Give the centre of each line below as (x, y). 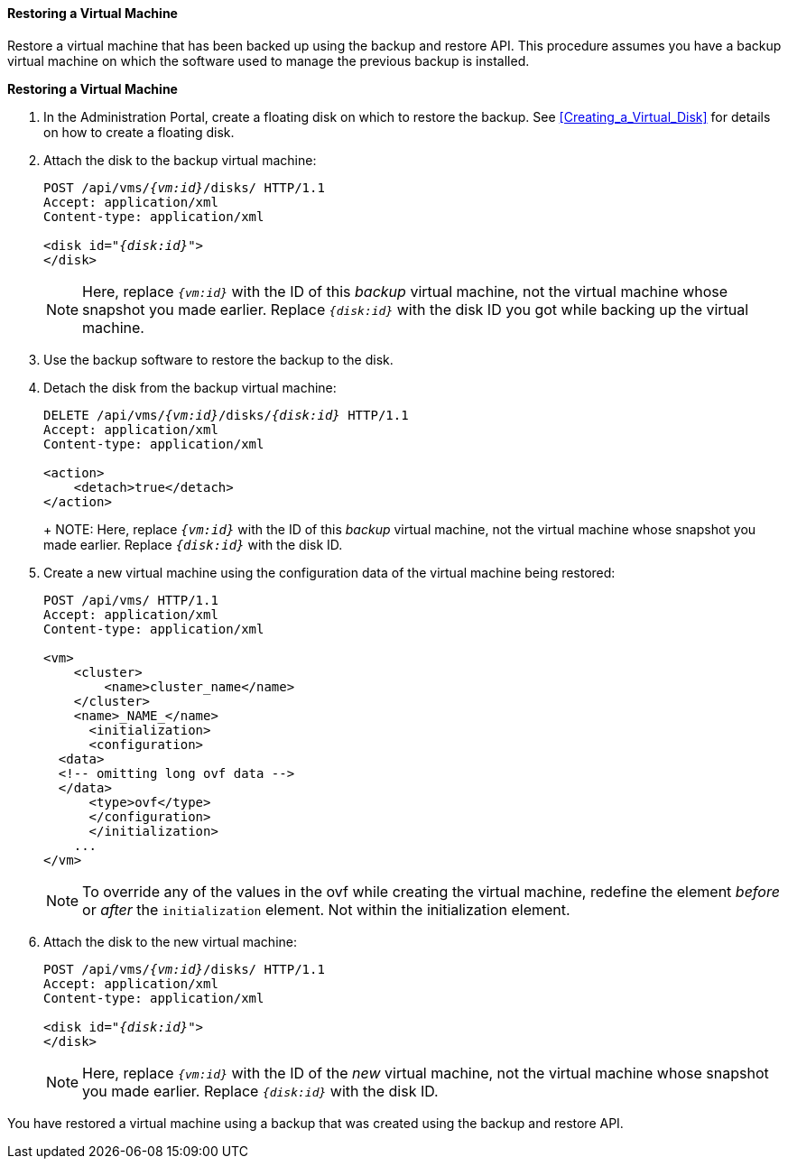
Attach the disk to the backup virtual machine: (180, 160)
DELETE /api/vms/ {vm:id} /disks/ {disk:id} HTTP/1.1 (226, 415)
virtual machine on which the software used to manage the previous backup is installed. (269, 60)
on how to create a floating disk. (139, 132)
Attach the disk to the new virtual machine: (170, 941)
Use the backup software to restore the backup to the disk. (218, 359)
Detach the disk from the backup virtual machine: (190, 387)
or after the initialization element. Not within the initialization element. (326, 909)
